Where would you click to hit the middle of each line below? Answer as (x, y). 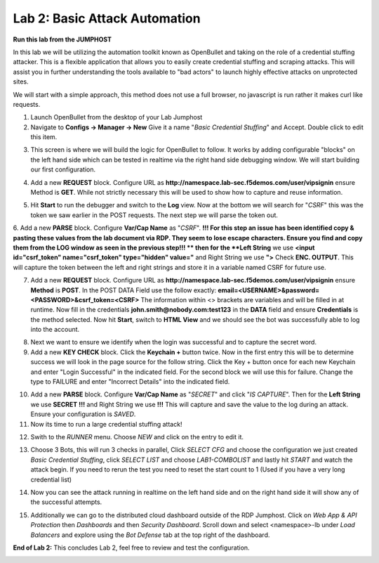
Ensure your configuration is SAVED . (83, 414)
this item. (44, 137)
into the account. (55, 330)
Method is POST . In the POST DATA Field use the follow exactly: (124, 290)
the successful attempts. (66, 502)
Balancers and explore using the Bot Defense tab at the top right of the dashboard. (150, 535)
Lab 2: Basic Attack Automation (107, 18)
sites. (21, 82)
